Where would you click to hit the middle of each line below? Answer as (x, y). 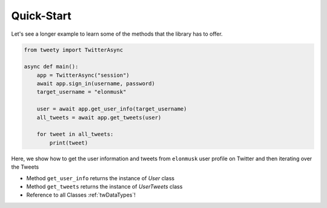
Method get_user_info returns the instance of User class (101, 178)
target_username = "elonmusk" (81, 92)
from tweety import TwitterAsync (74, 50)
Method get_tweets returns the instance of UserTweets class (104, 186)
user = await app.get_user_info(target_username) (112, 109)
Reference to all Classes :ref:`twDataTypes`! (81, 195)
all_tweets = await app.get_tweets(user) (99, 117)
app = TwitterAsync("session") (83, 75)
